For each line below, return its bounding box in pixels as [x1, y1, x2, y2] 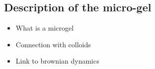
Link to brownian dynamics [15, 56, 99, 66]
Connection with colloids [15, 39, 91, 49]
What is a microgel [15, 23, 74, 33]
